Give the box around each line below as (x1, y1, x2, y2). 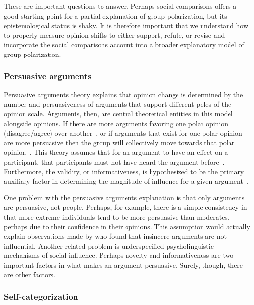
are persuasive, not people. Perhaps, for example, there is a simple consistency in (4, 202, 247, 212)
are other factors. (4, 269, 55, 279)
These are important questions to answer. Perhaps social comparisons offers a (4, 1, 237, 11)
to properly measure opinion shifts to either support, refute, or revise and (4, 29, 225, 40)
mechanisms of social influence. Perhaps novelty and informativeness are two (4, 250, 234, 260)
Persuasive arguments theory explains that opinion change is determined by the (4, 89, 243, 99)
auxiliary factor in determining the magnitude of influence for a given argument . (4, 176, 249, 186)
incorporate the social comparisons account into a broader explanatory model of (4, 39, 244, 50)
